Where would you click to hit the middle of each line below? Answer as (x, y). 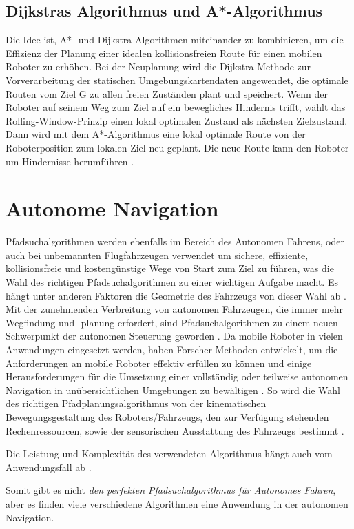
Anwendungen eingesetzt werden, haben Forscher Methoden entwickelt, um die (172, 350)
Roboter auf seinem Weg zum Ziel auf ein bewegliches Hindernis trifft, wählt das (176, 107)
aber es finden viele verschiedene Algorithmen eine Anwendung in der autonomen (177, 503)
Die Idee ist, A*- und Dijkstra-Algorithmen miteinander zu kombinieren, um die (175, 40)
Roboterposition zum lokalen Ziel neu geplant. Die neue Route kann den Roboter (177, 147)
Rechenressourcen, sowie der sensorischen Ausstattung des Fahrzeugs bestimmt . (175, 430)
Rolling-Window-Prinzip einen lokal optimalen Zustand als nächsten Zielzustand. (177, 120)
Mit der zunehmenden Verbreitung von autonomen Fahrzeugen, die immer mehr (175, 309)
